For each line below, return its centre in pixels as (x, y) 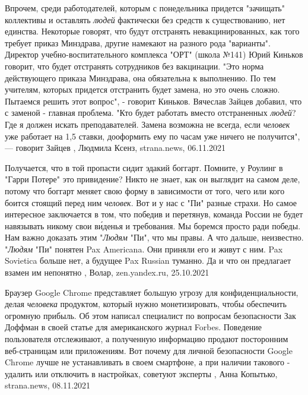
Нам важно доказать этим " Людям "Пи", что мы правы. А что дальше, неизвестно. (154, 237)
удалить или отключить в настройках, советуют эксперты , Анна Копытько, (141, 373)
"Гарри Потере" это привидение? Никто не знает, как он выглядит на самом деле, (153, 179)
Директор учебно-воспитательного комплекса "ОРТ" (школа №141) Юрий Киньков (154, 54)
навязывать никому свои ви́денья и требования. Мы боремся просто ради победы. (153, 225)
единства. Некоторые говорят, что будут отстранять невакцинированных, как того (152, 31)
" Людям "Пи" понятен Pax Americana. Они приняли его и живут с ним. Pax (144, 249)
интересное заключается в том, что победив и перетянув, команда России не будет (154, 214)
